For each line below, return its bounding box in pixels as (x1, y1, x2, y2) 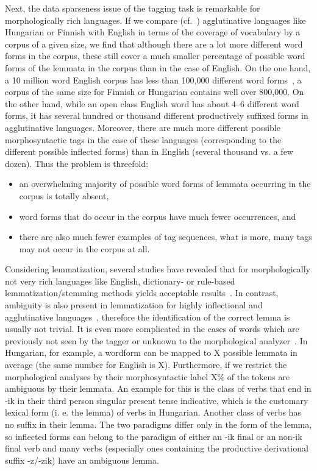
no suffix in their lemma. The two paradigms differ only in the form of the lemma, (5, 418, 312, 430)
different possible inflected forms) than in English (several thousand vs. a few (5, 145, 293, 158)
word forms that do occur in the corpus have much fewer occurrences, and (19, 210, 296, 222)
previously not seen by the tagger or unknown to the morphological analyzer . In (5, 334, 308, 347)
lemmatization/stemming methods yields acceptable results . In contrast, (5, 286, 279, 299)
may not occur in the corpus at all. (19, 242, 150, 255)
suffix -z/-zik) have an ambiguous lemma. (5, 453, 159, 466)
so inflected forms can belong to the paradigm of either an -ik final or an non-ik (5, 430, 302, 442)
